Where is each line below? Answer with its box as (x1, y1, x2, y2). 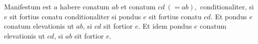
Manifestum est (4, 1, 52, 11)
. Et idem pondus (138, 21, 192, 31)
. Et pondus (210, 11, 247, 21)
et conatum (121, 1, 156, 11)
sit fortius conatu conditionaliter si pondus (10, 11, 141, 21)
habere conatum (60, 1, 110, 11)
